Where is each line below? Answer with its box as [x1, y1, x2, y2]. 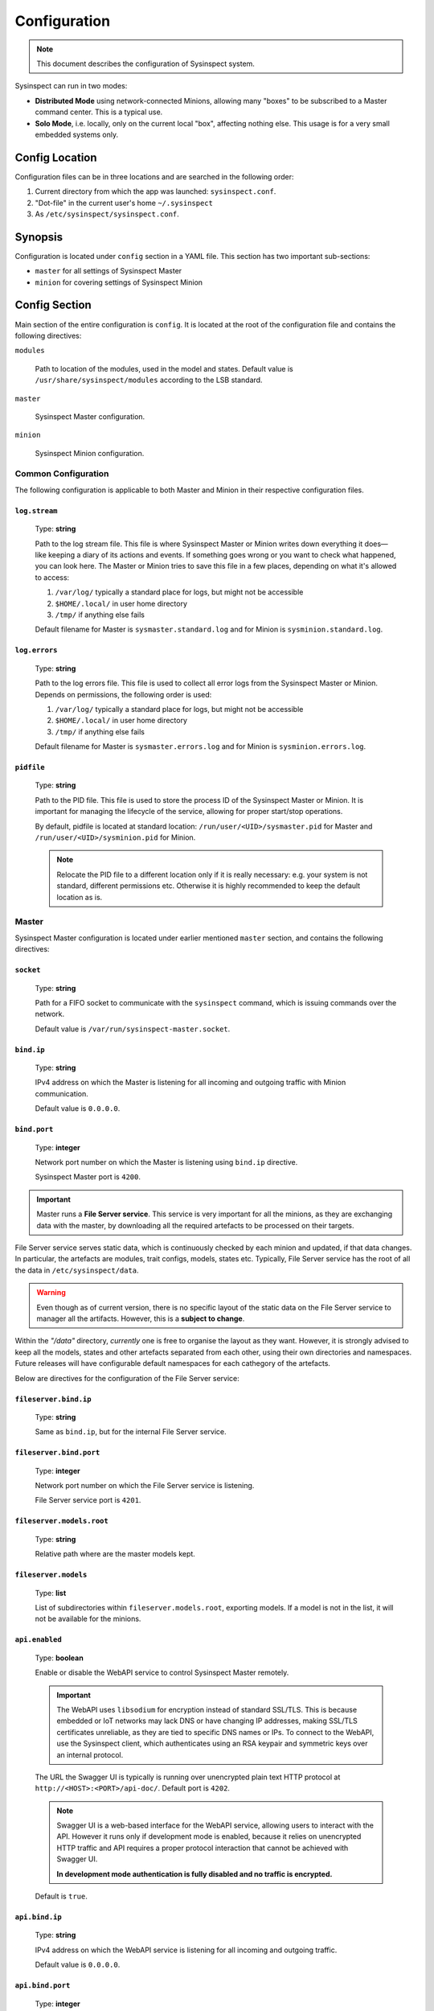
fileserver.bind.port [14, 1448, 100, 1458]
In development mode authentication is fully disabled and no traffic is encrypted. [56, 1869, 333, 1878]
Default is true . [35, 1891, 88, 1902]
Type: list [35, 1588, 67, 1598]
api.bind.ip [14, 1913, 62, 1922]
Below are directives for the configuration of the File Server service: [14, 1373, 240, 1383]
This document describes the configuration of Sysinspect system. [36, 59, 255, 68]
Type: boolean [35, 1653, 84, 1663]
